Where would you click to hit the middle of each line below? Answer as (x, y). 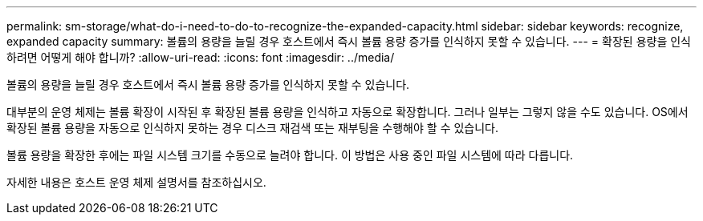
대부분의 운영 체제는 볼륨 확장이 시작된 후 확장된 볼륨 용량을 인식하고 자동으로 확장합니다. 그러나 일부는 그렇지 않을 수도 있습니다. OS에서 (347, 112)
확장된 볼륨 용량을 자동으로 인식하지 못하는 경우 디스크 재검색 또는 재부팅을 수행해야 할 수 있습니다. (252, 128)
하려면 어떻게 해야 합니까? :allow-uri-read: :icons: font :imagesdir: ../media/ (201, 57)
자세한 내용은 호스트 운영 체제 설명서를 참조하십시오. (136, 182)
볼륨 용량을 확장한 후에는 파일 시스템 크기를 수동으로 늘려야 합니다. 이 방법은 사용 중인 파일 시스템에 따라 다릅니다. (290, 155)
